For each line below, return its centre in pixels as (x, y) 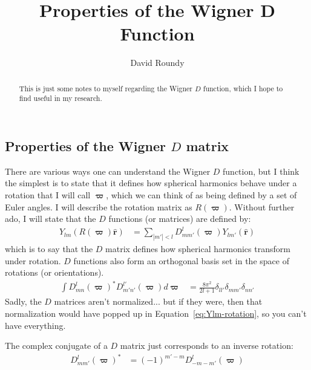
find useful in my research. (61, 98)
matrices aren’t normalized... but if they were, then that (158, 301)
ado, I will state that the (51, 219)
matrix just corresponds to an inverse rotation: (207, 346)
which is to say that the (49, 249)
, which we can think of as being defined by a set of (201, 195)
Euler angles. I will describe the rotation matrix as (99, 206)
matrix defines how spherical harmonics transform (198, 249)
